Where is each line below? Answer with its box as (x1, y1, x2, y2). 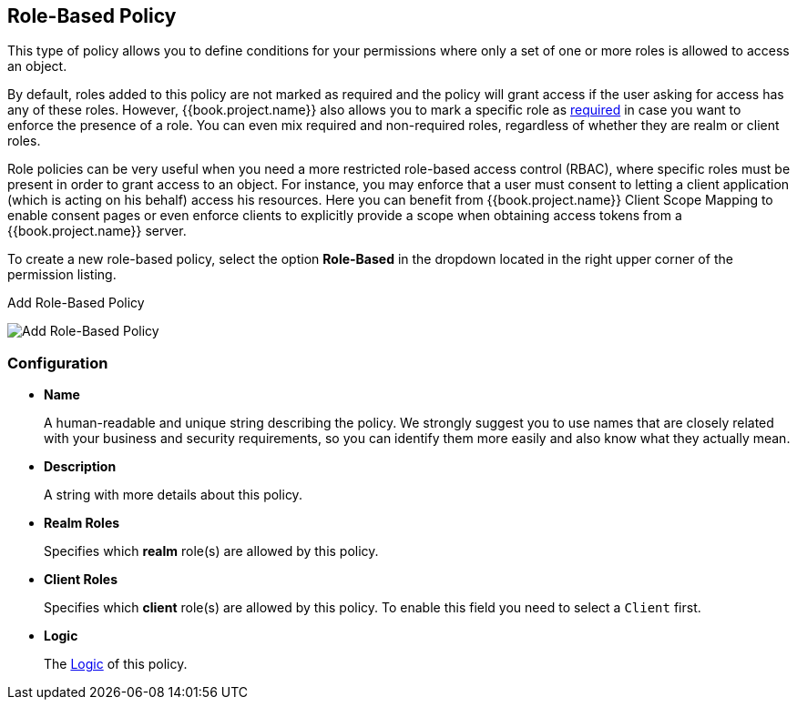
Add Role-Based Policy (7, 295, 145, 311)
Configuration (7, 353, 108, 372)
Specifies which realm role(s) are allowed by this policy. (44, 543, 379, 560)
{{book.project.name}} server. (7, 223, 187, 239)
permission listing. (7, 267, 117, 283)
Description (44, 459, 117, 475)
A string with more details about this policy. (44, 487, 302, 503)
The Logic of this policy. (44, 656, 188, 672)
